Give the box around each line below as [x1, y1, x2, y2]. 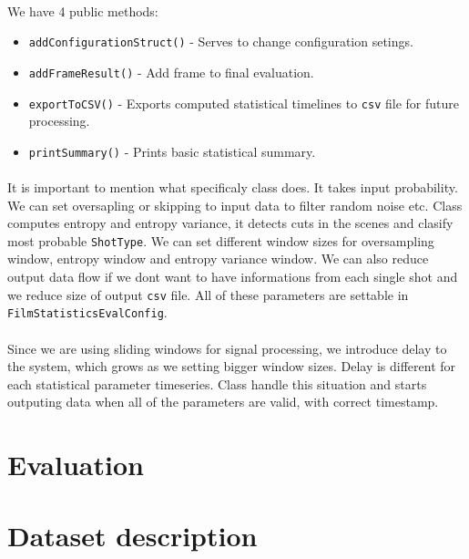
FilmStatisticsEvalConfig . [7, 303, 168, 322]
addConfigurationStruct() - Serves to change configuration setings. [28, 32, 413, 51]
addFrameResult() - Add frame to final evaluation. [28, 62, 314, 81]
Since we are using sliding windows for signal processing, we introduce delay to [7, 338, 447, 357]
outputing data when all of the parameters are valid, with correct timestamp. [7, 392, 439, 411]
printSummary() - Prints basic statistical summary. [28, 141, 316, 160]
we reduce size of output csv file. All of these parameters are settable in [7, 285, 409, 304]
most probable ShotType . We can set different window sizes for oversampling [7, 231, 434, 250]
